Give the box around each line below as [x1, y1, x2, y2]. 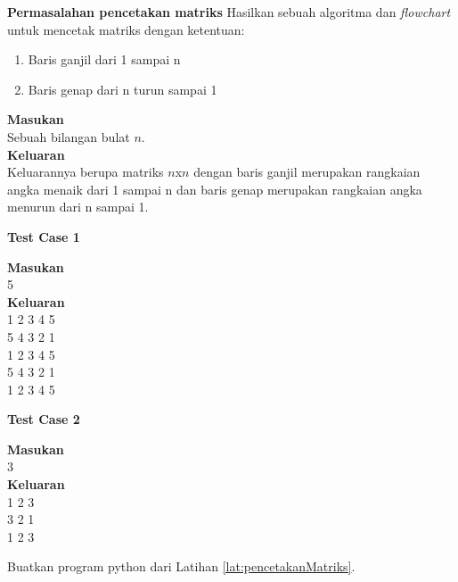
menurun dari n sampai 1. [7, 197, 149, 216]
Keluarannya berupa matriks [7, 162, 164, 181]
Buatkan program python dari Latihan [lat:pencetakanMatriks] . [7, 557, 356, 576]
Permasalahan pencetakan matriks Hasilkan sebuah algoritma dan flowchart [7, 3, 451, 21]
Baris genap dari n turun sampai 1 [28, 79, 217, 98]
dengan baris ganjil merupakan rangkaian [193, 162, 421, 181]
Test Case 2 [7, 410, 80, 428]
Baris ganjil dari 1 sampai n [28, 50, 181, 69]
